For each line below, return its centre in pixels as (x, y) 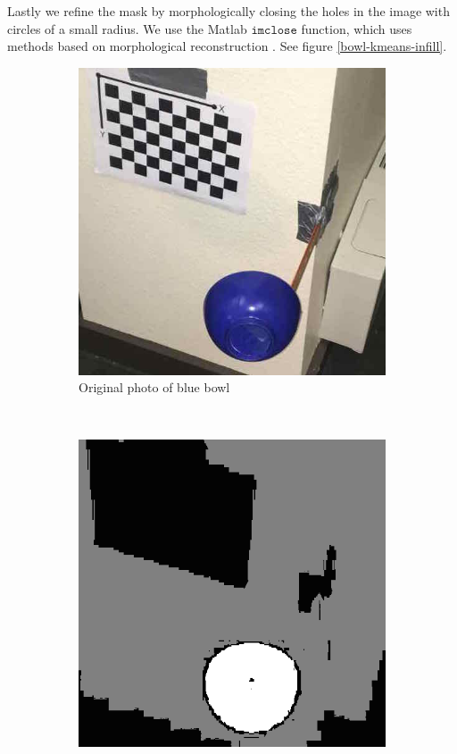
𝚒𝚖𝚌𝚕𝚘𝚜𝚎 (274, 30)
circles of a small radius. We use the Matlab (127, 28)
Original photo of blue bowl (154, 387)
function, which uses (357, 28)
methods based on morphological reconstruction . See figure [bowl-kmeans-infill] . (227, 46)
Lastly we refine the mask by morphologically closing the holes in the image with (228, 11)
